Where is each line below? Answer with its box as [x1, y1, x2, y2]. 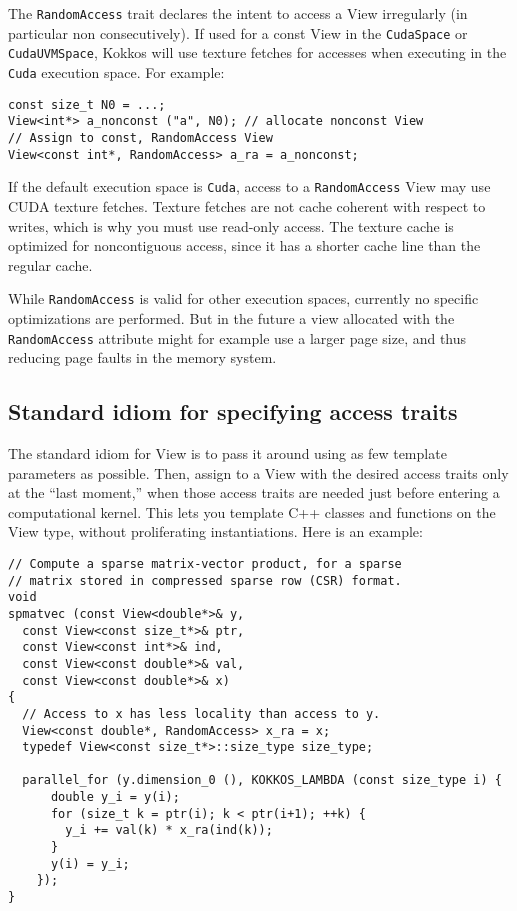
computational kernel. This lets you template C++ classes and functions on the [8, 501, 496, 522]
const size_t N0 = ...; [8, 97, 166, 112]
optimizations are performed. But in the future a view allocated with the [8, 307, 455, 328]
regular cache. [8, 254, 93, 275]
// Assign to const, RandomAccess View [8, 130, 273, 145]
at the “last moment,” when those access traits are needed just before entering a [8, 482, 500, 503]
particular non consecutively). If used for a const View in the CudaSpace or [8, 22, 468, 43]
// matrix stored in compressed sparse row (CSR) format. [8, 573, 402, 588]
